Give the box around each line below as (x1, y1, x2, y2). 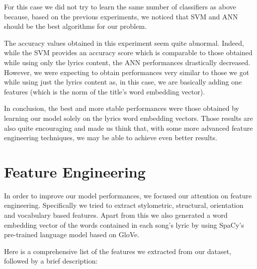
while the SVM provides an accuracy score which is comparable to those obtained (4, 47, 253, 58)
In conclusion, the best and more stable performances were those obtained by (4, 103, 240, 113)
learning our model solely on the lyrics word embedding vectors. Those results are (4, 112, 253, 123)
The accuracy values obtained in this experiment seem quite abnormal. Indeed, (4, 37, 244, 48)
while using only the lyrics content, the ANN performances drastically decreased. (4, 57, 251, 67)
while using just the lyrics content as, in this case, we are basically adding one (4, 77, 242, 87)
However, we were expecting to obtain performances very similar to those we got (4, 67, 250, 77)
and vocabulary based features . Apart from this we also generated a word (4, 210, 228, 220)
